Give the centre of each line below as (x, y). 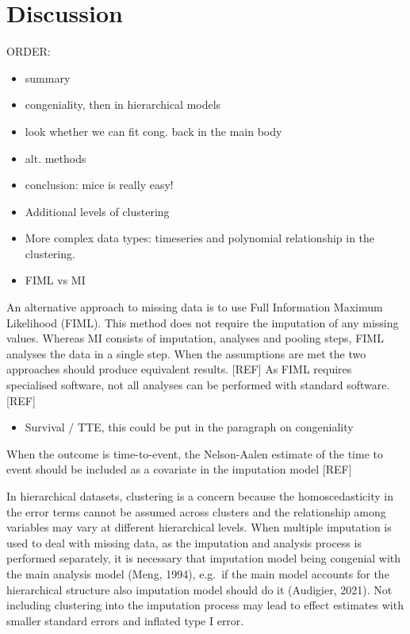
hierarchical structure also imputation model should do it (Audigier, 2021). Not (199, 589)
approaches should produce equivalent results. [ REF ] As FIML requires (179, 369)
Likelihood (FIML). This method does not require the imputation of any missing (203, 322)
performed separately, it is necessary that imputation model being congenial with (204, 558)
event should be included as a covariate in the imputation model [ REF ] (179, 469)
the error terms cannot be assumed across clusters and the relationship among (196, 511)
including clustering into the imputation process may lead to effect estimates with (205, 605)
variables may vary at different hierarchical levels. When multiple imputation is (199, 527)
